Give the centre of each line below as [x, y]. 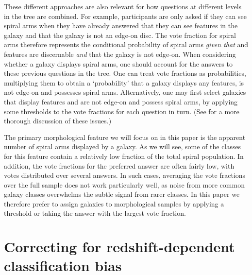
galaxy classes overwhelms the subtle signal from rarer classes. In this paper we [122, 194]
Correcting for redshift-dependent [119, 247]
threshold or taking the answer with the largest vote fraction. [95, 213]
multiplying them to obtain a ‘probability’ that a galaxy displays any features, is [124, 82]
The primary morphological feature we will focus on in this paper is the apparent [125, 137]
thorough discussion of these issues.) [58, 121]
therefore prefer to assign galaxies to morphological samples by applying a [114, 203]
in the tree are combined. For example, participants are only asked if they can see [125, 16]
